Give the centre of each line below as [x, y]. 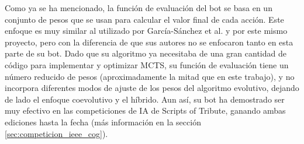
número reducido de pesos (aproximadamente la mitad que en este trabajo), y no [150, 76]
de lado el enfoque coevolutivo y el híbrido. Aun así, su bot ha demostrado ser [145, 99]
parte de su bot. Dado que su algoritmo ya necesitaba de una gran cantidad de [146, 53]
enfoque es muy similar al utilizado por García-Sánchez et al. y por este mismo [146, 31]
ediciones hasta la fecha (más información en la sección [103, 122]
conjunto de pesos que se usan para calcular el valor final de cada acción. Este [144, 19]
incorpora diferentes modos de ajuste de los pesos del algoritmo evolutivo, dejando [152, 88]
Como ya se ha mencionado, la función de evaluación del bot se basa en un [139, 8]
